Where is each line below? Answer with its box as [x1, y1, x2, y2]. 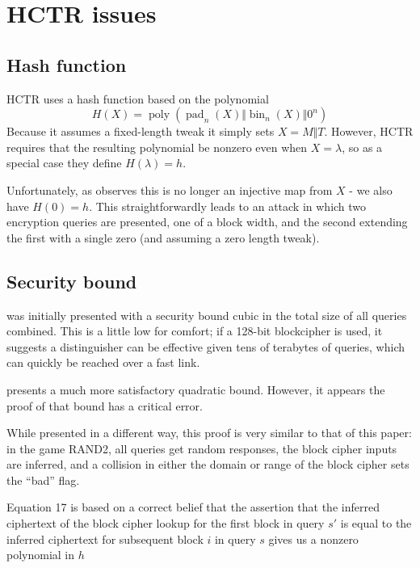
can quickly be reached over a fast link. [6, 354, 200, 371]
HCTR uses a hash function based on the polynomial [6, 90, 269, 107]
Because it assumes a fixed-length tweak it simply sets [6, 123, 275, 140]
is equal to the [340, 515, 412, 532]
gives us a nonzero [268, 530, 359, 547]
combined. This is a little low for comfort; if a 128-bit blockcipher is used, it [6, 322, 383, 339]
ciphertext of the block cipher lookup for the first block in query [6, 515, 325, 532]
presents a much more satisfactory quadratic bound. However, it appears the [6, 381, 385, 398]
